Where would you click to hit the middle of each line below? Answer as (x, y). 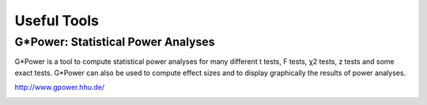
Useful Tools (57, 21)
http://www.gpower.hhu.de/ (60, 88)
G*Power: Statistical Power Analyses (115, 42)
